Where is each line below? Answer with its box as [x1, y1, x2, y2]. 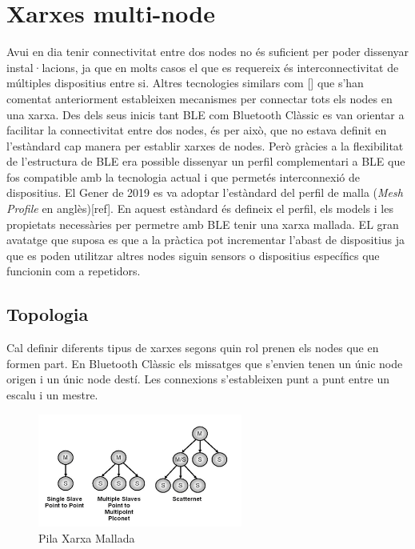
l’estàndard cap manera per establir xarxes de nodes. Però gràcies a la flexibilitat [6, 137, 404, 154]
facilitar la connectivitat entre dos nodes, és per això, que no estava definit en [6, 122, 387, 138]
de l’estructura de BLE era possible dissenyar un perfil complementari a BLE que [6, 153, 405, 170]
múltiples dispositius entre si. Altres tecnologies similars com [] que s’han [6, 74, 364, 91]
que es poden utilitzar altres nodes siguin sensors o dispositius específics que [6, 246, 380, 263]
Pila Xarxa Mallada [38, 530, 135, 547]
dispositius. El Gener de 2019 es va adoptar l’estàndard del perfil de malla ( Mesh [6, 184, 403, 201]
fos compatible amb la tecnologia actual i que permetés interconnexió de [6, 168, 360, 185]
